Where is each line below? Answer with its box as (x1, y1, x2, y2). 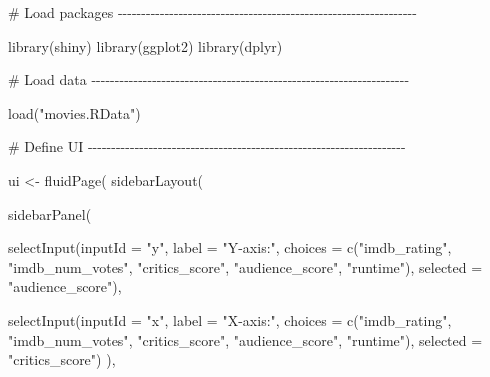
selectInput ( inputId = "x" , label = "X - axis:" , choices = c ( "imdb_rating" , (8, 309, 452, 330)
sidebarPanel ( (8, 203, 92, 224)
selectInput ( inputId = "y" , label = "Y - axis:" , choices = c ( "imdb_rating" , (8, 237, 452, 258)
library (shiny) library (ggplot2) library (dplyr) (8, 35, 283, 56)
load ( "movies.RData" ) (8, 102, 141, 123)
